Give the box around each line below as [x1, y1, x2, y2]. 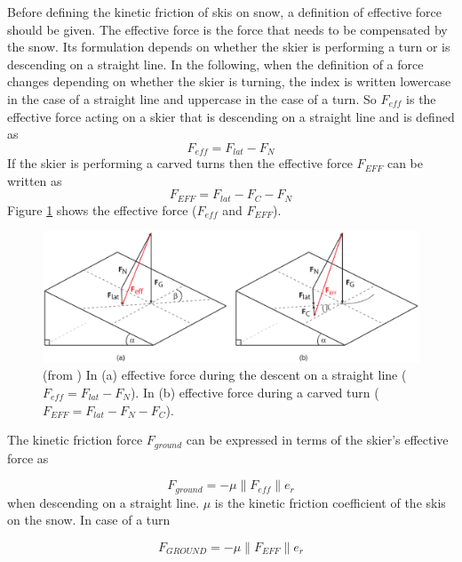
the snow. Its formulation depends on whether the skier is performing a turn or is [7, 37, 450, 56]
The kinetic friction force [7, 430, 143, 449]
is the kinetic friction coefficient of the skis [214, 493, 446, 511]
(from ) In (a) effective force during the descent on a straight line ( [43, 365, 407, 384]
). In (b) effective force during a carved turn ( [130, 383, 379, 402]
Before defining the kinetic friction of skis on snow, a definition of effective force [7, 3, 442, 20]
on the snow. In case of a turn [7, 510, 171, 529]
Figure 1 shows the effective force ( [7, 200, 197, 219]
